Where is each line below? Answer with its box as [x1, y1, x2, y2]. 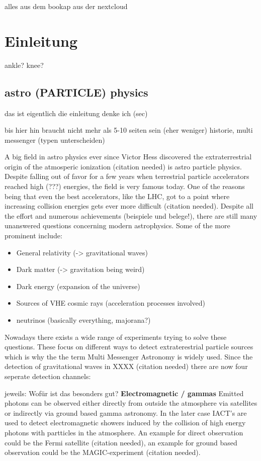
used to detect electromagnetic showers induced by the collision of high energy [5, 417, 246, 428]
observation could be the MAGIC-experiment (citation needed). [5, 447, 201, 457]
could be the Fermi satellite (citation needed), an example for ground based [5, 437, 237, 447]
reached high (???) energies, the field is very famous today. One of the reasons [5, 181, 245, 192]
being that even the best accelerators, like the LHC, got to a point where [5, 191, 230, 201]
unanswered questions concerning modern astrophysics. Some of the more [5, 220, 230, 231]
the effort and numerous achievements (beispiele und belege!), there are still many [5, 210, 257, 221]
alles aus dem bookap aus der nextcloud [5, 1, 128, 11]
